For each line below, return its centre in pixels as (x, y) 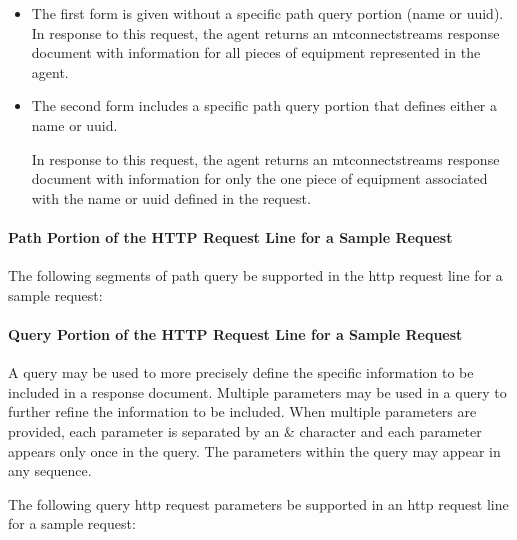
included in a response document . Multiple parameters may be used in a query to (257, 391)
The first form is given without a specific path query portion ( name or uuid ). (267, 13)
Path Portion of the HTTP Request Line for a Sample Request (230, 236)
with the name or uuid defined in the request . (171, 197)
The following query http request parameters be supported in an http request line (258, 503)
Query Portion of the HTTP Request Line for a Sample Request (235, 333)
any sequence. (50, 470)
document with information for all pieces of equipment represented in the (256, 52)
